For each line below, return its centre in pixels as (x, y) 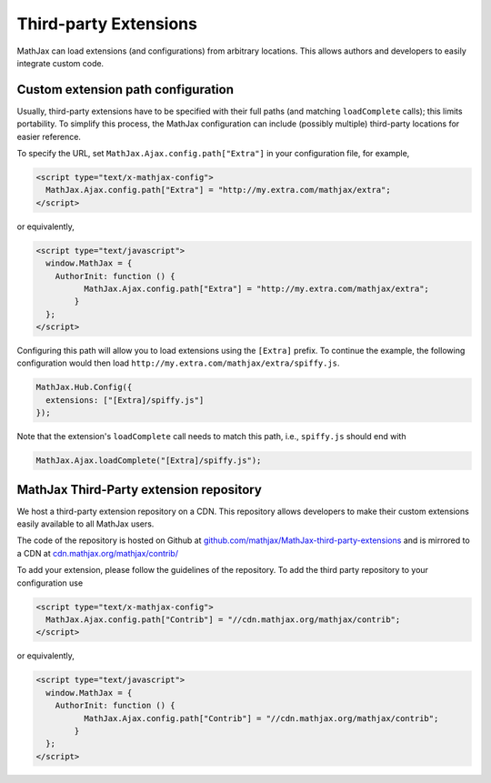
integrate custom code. (60, 63)
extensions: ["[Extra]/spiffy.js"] (125, 400)
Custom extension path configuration (125, 90)
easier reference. (49, 136)
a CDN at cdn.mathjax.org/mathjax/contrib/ (98, 553)
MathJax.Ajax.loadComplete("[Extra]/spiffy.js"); (149, 461)
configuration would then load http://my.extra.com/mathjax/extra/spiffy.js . (178, 363)
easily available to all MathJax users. (85, 524)
